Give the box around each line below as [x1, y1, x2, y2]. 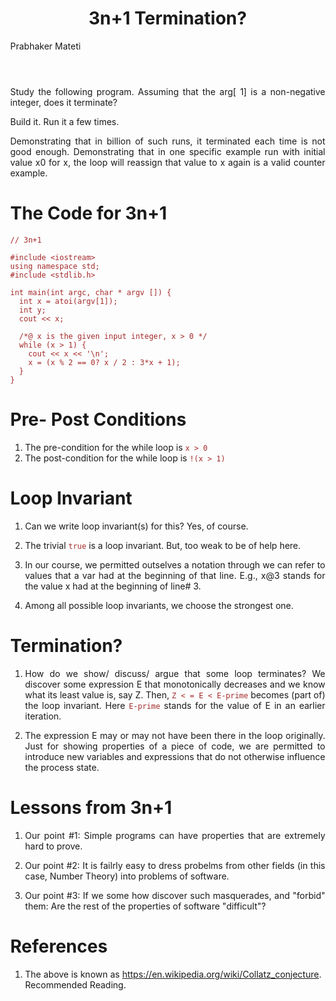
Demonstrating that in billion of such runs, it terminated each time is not [10, 135, 326, 147]
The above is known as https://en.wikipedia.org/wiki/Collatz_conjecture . [24, 968, 322, 980]
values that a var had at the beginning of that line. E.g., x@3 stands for [24, 569, 326, 581]
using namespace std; [10, 261, 101, 271]
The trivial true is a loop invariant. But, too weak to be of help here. [24, 539, 301, 551]
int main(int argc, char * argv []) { [10, 287, 172, 297]
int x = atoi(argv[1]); [19, 296, 118, 306]
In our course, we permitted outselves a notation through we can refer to [24, 558, 326, 571]
